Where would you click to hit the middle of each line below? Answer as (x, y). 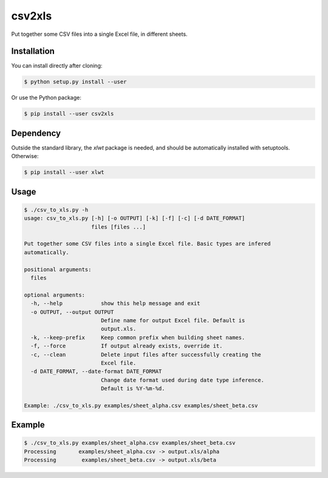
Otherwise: (25, 156)
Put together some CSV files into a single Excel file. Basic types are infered (147, 244)
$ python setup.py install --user (75, 82)
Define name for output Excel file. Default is (173, 320)
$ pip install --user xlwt (64, 172)
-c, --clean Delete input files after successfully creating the (146, 355)
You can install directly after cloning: (57, 66)
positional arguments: (58, 269)
